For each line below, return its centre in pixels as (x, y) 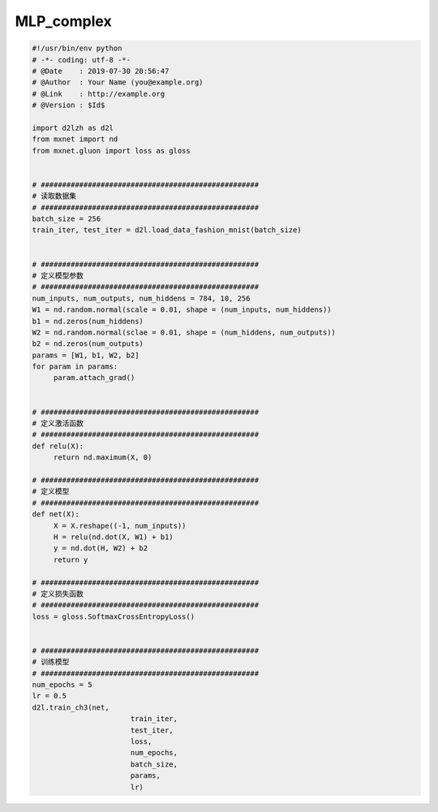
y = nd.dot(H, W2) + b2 (101, 549)
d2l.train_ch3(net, (71, 707)
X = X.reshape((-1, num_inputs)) (120, 525)
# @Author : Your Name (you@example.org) (118, 82)
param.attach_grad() (94, 378)
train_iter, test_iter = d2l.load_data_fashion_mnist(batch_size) (167, 230)
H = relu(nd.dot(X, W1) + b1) (113, 537)
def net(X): (56, 514)
